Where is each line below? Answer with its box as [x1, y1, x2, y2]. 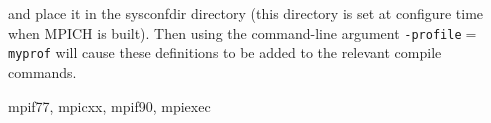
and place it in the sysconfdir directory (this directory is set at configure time [8, 3, 484, 23]
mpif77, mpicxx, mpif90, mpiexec [8, 95, 211, 116]
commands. [8, 61, 77, 82]
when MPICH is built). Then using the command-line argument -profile [8, 22, 462, 43]
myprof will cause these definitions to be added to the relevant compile [8, 42, 442, 63]
